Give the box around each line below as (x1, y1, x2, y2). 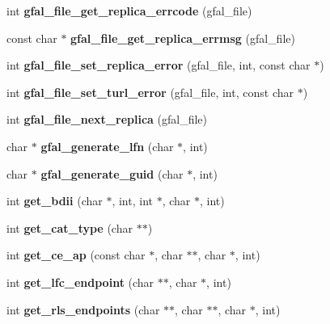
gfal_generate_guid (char (40, 165, 184, 182)
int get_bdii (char (6, 192, 103, 209)
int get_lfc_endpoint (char (6, 273, 154, 290)
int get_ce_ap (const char (6, 246, 146, 263)
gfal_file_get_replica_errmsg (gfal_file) (70, 29, 295, 46)
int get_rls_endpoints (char (6, 301, 160, 318)
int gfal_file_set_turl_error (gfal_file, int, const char (6, 83, 294, 100)
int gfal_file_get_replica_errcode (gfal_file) (6, 2, 252, 19)
